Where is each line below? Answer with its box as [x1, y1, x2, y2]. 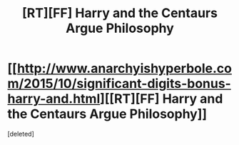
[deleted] [7, 129, 34, 138]
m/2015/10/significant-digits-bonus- [7, 76, 232, 92]
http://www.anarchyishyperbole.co [16, 61, 232, 76]
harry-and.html [7, 91, 101, 107]
